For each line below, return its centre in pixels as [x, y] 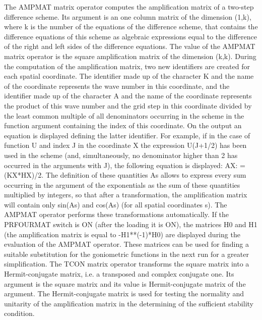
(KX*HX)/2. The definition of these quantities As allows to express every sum [125, 175]
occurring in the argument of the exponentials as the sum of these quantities [122, 184]
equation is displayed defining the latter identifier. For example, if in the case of [127, 135]
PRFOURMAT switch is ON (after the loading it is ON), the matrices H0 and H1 [131, 224]
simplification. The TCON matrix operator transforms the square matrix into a [127, 264]
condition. [19, 313]
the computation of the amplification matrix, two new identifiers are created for [127, 66]
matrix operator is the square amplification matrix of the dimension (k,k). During [130, 56]
